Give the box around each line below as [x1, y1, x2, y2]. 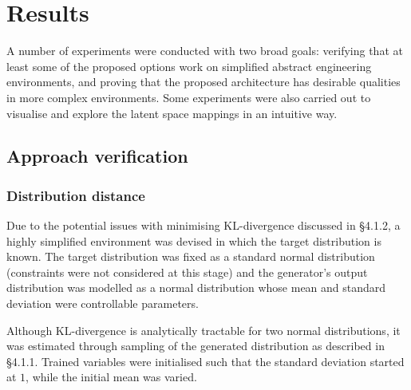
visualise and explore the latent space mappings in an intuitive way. [6, 104, 338, 121]
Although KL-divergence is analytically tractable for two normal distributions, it [6, 321, 401, 338]
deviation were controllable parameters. [6, 295, 199, 312]
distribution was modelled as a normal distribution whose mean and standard [6, 279, 386, 296]
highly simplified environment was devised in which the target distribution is [6, 232, 381, 249]
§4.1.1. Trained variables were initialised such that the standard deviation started [6, 353, 405, 369]
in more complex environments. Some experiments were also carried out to [6, 89, 371, 105]
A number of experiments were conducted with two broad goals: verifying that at [6, 42, 403, 59]
